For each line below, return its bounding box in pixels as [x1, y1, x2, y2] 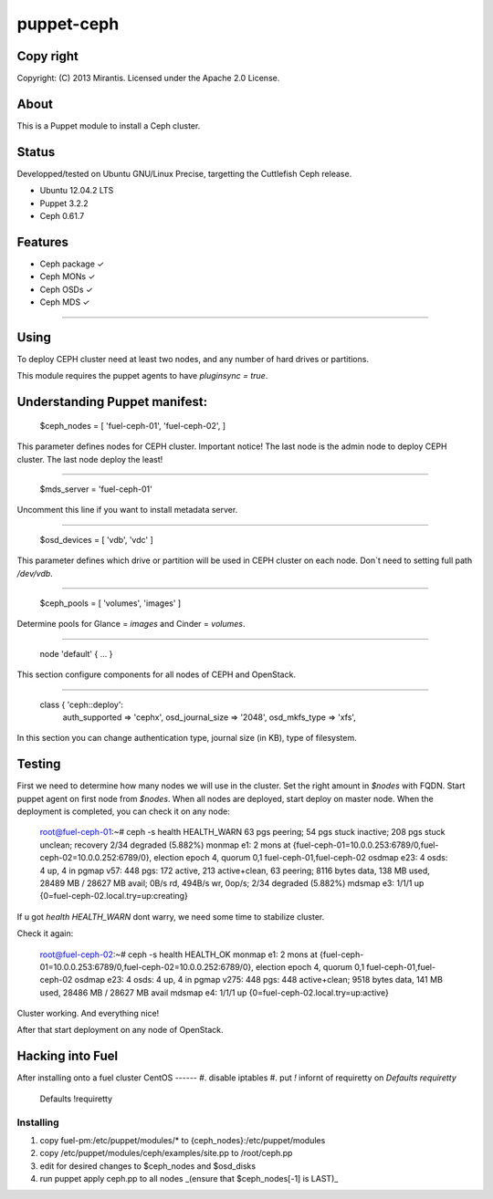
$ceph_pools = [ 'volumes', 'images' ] [39, 598, 182, 609]
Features [16, 234, 68, 250]
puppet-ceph [16, 14, 120, 34]
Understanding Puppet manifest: [16, 394, 208, 410]
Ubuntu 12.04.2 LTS [39, 185, 114, 196]
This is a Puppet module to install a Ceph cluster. [16, 120, 201, 131]
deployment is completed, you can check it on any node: [16, 806, 230, 817]
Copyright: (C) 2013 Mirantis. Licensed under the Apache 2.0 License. [16, 73, 280, 84]
